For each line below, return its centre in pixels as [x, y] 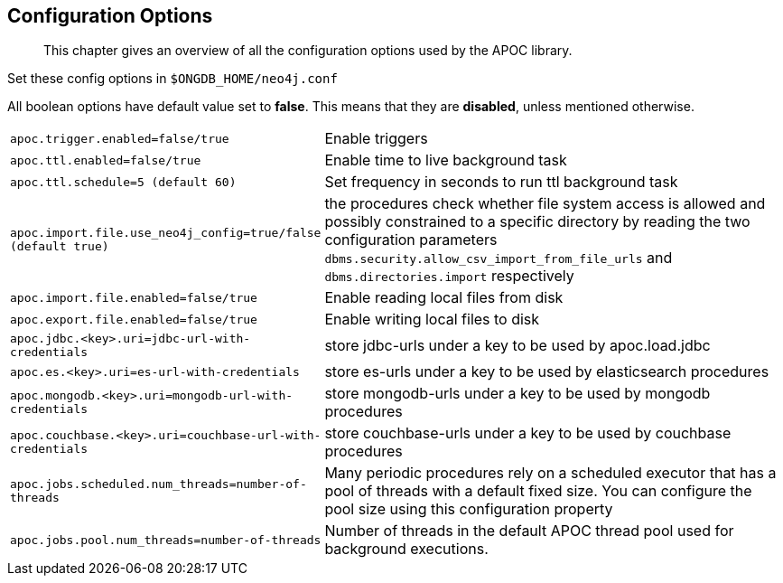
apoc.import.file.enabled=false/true [134, 297]
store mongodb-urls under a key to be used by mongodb [517, 394]
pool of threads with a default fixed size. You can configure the [538, 491]
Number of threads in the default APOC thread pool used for [529, 531]
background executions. [406, 549]
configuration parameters [411, 240]
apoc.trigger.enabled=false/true [120, 138]
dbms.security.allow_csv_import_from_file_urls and [499, 258]
